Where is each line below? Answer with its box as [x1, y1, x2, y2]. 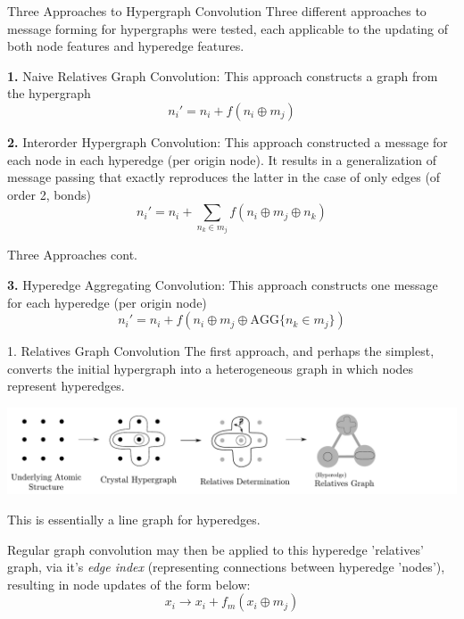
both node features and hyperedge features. [7, 37, 244, 55]
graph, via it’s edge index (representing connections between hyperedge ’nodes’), [7, 557, 445, 576]
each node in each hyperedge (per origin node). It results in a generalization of [7, 150, 437, 169]
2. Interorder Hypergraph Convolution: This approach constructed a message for [7, 132, 448, 151]
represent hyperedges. [7, 376, 125, 395]
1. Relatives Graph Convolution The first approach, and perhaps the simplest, [7, 342, 435, 360]
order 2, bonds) [7, 185, 91, 203]
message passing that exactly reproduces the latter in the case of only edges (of [7, 168, 441, 186]
